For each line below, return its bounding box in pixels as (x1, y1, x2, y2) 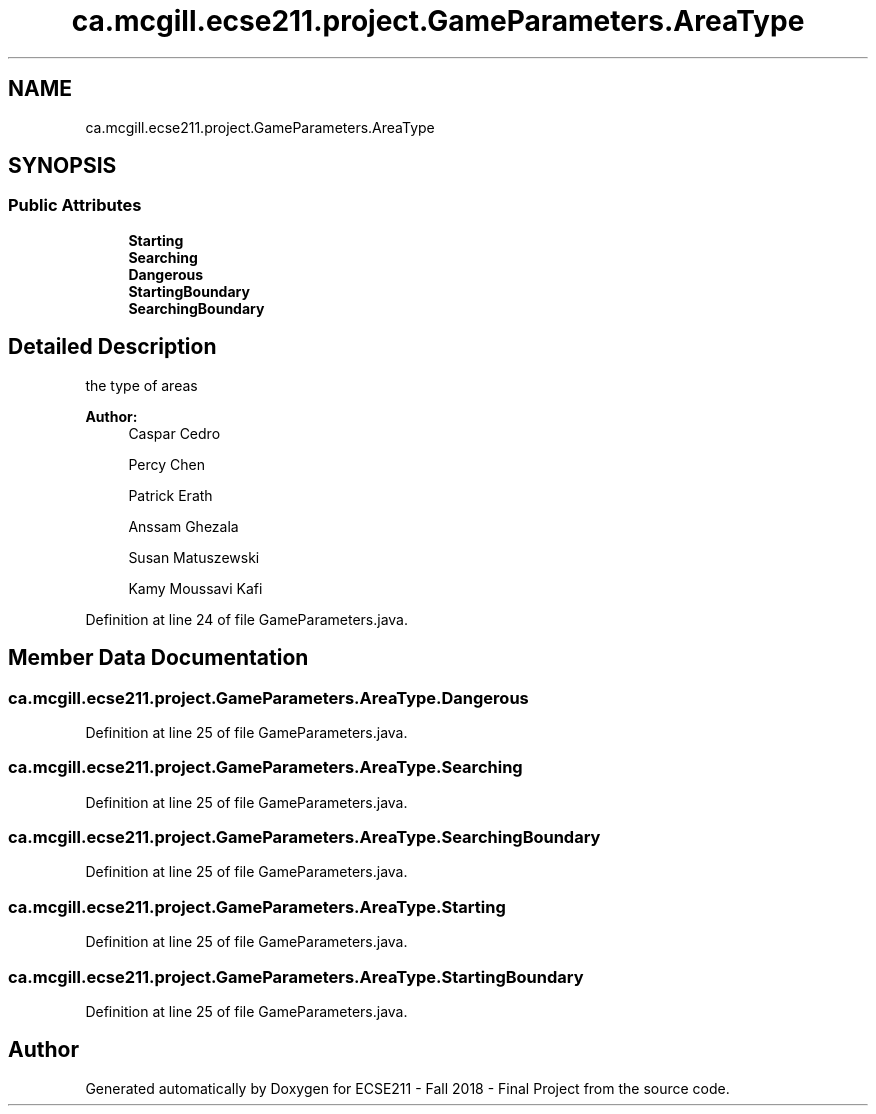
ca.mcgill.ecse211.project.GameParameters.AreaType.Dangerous (8, 687, 529, 708)
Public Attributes (8, 195, 142, 216)
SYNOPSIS (8, 153, 117, 179)
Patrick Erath (128, 486, 213, 504)
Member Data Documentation (8, 645, 309, 671)
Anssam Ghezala (128, 517, 239, 535)
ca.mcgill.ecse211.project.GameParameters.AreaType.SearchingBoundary (8, 827, 601, 847)
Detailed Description (8, 334, 217, 360)
